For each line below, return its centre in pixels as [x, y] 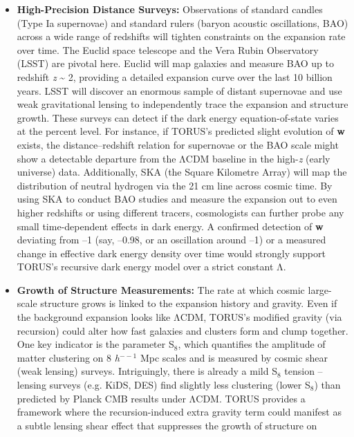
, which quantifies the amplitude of [252, 344]
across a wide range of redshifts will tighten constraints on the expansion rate [181, 36]
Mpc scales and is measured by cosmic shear [234, 357]
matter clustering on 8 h [68, 357]
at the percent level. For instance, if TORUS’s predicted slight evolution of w [181, 131]
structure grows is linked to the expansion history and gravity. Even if [189, 303]
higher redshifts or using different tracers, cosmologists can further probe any [180, 212]
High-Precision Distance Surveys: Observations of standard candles [170, 9]
